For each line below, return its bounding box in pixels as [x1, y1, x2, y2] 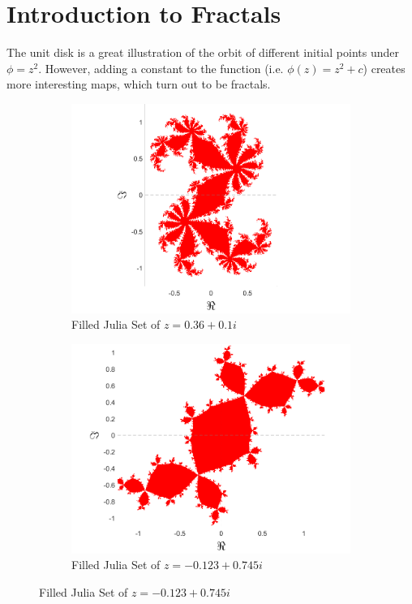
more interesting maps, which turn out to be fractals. [6, 75, 271, 93]
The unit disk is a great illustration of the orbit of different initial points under [6, 44, 399, 61]
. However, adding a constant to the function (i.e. [38, 59, 284, 76]
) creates [363, 59, 406, 76]
